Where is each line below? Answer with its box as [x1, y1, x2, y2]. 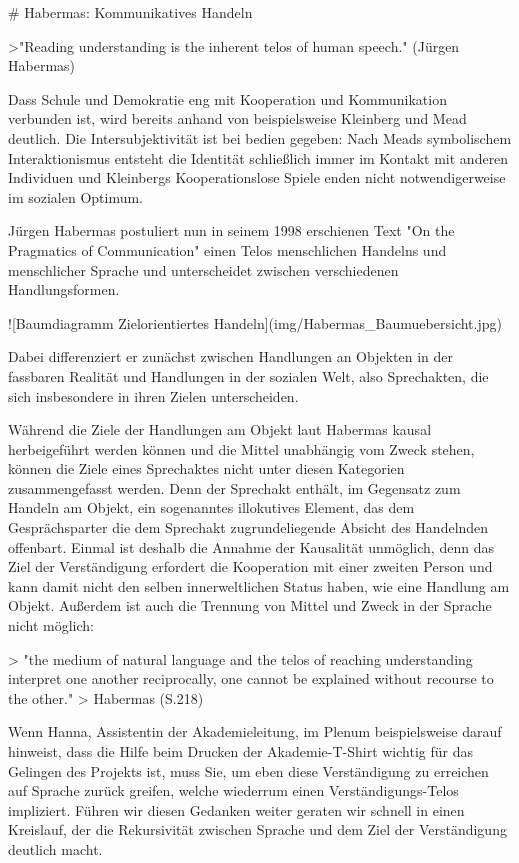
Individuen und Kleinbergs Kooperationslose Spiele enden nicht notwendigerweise [8, 167, 506, 188]
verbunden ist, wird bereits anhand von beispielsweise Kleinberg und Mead [8, 108, 467, 129]
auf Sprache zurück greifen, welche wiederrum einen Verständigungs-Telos [8, 780, 459, 801]
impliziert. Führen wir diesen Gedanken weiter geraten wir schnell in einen [8, 799, 465, 820]
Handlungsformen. [8, 279, 120, 300]
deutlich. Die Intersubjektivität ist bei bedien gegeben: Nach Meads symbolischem [8, 127, 512, 148]
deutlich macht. [8, 838, 103, 859]
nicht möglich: [8, 615, 94, 636]
